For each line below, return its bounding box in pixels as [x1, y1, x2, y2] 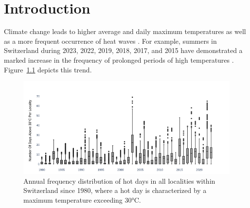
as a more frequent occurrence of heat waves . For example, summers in [4, 35, 217, 46]
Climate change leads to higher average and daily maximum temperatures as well [4, 26, 246, 36]
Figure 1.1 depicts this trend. [4, 64, 92, 74]
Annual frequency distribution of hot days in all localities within [23, 175, 215, 186]
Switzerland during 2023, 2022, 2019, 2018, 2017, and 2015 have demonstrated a [4, 45, 243, 55]
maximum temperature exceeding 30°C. [23, 194, 141, 205]
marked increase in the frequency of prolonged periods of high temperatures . [4, 54, 234, 65]
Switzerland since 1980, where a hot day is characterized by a [23, 185, 207, 195]
